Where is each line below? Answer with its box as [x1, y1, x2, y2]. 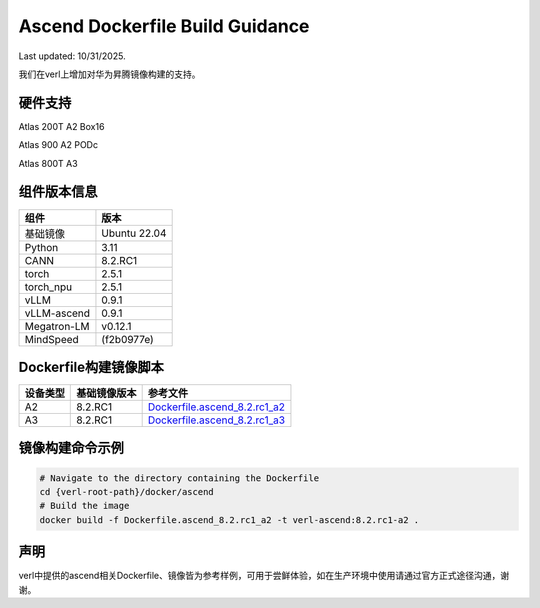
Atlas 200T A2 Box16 [18, 120, 105, 132]
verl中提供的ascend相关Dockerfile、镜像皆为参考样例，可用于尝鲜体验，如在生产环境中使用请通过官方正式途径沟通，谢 [18, 570, 510, 582]
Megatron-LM [24, 319, 90, 333]
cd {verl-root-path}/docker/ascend [39, 486, 214, 498]
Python [24, 240, 59, 254]
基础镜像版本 [76, 386, 137, 400]
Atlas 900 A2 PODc [18, 139, 99, 151]
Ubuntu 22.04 [101, 226, 167, 240]
